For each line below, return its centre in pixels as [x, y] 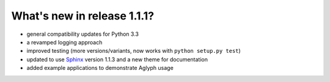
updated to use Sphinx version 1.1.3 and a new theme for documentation [117, 59]
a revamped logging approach [64, 42]
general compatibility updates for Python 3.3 [82, 34]
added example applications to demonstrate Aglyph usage [100, 68]
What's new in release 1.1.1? [83, 16]
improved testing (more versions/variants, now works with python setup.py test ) [134, 51]
